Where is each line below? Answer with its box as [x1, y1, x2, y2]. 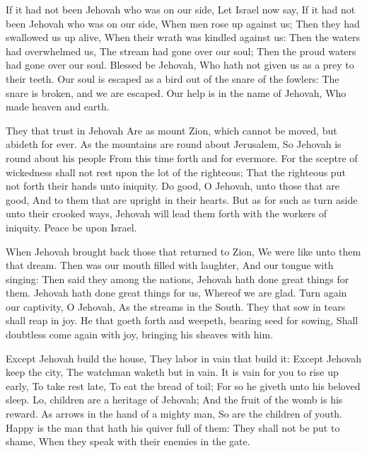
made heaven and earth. [6, 99, 110, 114]
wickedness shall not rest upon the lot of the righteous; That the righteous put [6, 164, 346, 179]
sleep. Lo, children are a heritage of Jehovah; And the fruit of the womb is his [6, 392, 343, 407]
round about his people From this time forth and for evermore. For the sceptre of [6, 150, 358, 165]
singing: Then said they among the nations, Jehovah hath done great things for [6, 271, 349, 286]
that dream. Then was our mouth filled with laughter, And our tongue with [6, 258, 334, 273]
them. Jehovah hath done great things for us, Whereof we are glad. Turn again [6, 285, 347, 300]
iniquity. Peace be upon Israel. [6, 219, 137, 234]
